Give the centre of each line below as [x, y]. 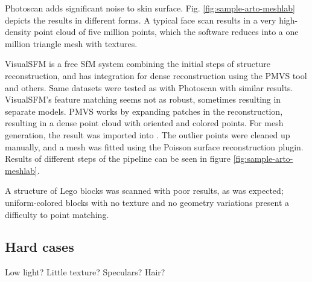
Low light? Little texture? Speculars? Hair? [85, 272]
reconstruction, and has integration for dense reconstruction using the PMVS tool [156, 75]
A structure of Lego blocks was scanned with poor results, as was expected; [144, 191]
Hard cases [40, 247]
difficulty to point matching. [57, 214]
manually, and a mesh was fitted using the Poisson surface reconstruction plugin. [154, 146]
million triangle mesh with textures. [71, 43]
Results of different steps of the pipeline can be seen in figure [118, 159]
